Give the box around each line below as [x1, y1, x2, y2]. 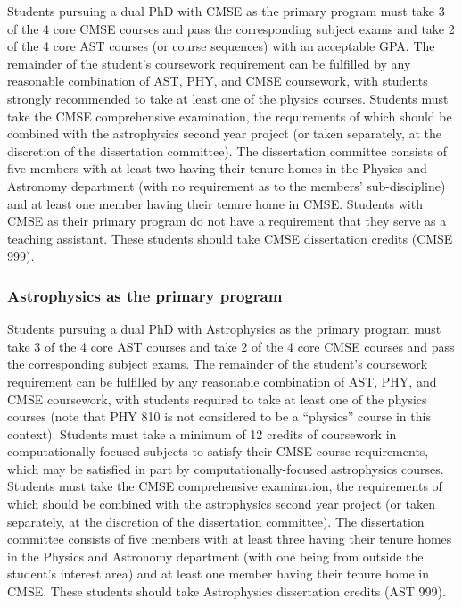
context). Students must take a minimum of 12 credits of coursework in [7, 424, 397, 443]
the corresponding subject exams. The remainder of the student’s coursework [7, 354, 428, 373]
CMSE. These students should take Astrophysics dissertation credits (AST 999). [7, 582, 446, 601]
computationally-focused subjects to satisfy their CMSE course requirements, [7, 442, 429, 461]
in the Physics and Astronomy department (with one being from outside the [7, 546, 424, 565]
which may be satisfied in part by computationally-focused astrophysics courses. [7, 459, 444, 478]
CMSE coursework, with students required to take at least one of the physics [7, 389, 427, 408]
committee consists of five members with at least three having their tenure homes [7, 529, 452, 548]
